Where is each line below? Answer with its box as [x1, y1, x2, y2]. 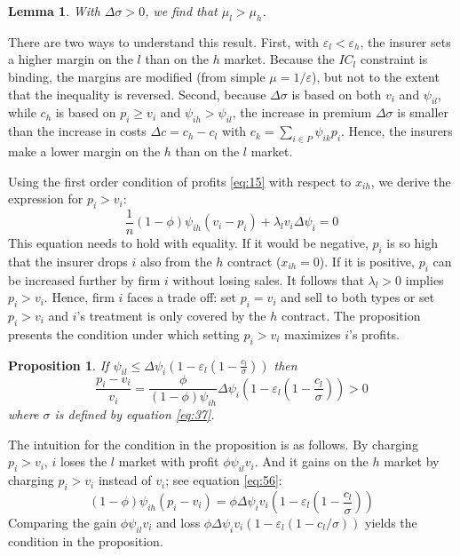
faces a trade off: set [126, 288, 237, 306]
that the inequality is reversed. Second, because [8, 84, 266, 103]
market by [384, 452, 440, 471]
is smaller [397, 103, 448, 122]
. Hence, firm [44, 288, 115, 306]
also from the [140, 251, 212, 270]
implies [405, 270, 444, 289]
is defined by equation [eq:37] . [54, 405, 215, 424]
